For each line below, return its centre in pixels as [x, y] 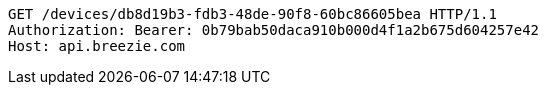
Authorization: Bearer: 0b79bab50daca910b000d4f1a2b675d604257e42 [274, 30]
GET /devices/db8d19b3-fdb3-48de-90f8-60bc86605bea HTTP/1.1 [252, 14]
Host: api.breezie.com [97, 46]
